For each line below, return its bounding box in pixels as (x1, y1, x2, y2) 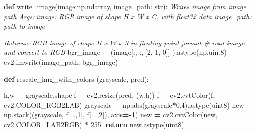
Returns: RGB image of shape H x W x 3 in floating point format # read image (4, 37, 245, 47)
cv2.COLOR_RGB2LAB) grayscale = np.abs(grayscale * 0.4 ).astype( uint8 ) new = (4, 99, 253, 110)
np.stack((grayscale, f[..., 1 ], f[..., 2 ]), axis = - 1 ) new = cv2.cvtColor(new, (4, 109, 218, 120)
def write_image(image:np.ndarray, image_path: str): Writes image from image (4, 1, 246, 11)
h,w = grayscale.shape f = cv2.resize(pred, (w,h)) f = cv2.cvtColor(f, (4, 90, 215, 100)
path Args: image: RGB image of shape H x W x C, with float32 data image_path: (4, 11, 252, 21)
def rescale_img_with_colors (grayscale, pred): (4, 73, 149, 84)
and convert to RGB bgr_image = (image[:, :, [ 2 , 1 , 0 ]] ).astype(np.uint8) (4, 47, 227, 57)
